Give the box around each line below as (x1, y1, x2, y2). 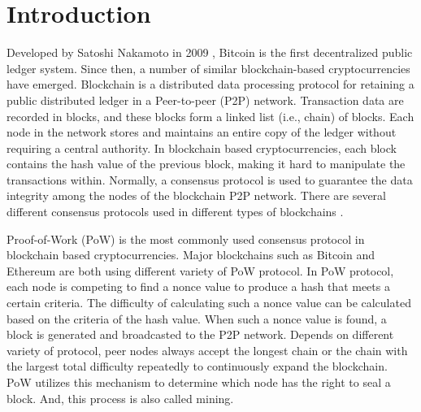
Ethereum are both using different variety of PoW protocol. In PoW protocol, (7, 262, 394, 279)
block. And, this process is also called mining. (7, 389, 234, 406)
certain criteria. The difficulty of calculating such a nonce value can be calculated (7, 294, 411, 311)
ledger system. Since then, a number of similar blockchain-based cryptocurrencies (7, 59, 410, 76)
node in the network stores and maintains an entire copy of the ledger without (7, 124, 397, 141)
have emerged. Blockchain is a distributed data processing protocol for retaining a (7, 76, 414, 93)
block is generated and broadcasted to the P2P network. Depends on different (7, 326, 394, 343)
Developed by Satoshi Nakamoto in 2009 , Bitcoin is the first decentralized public (7, 44, 413, 61)
